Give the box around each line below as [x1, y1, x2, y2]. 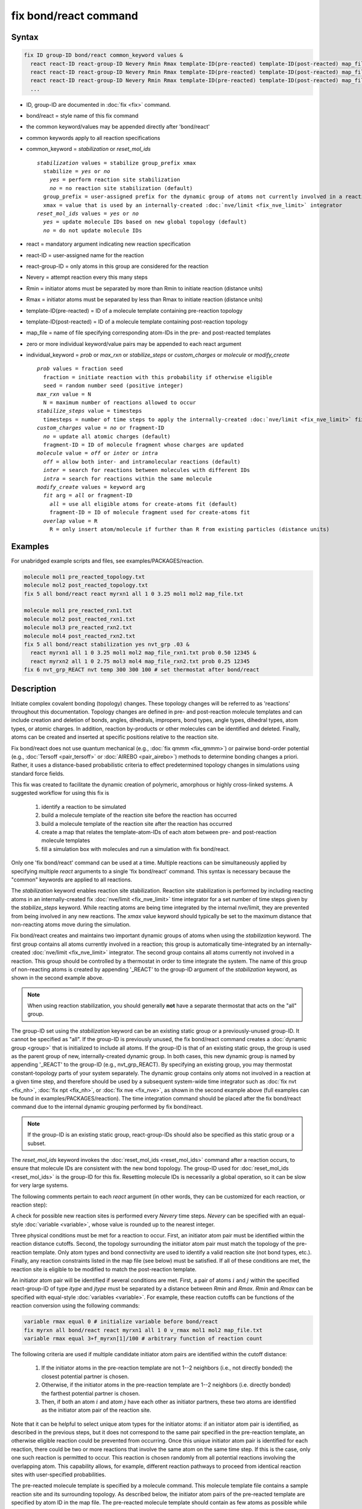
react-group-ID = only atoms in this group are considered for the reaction [26, 263, 209, 270]
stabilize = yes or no [43, 168, 110, 175]
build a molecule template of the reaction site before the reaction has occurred [41, 812, 237, 819]
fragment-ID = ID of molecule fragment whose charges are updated [43, 441, 244, 448]
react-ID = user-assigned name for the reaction [26, 251, 144, 259]
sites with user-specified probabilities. [11, 1471, 106, 1478]
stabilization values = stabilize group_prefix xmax [37, 159, 196, 166]
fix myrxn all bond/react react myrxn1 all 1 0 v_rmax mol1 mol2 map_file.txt [24, 1327, 262, 1333]
